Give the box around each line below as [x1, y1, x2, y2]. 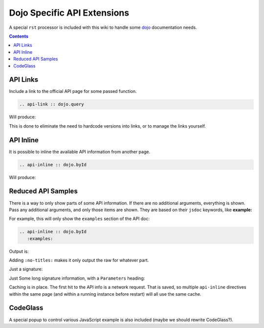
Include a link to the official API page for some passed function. [9, 88, 137, 94]
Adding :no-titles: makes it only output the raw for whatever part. [9, 257, 149, 263]
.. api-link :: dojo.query [19, 102, 84, 107]
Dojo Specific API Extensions [9, 7, 130, 18]
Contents [9, 33, 29, 39]
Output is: [9, 248, 29, 254]
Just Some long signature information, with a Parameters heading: [9, 275, 145, 281]
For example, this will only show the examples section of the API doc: [9, 216, 150, 222]
